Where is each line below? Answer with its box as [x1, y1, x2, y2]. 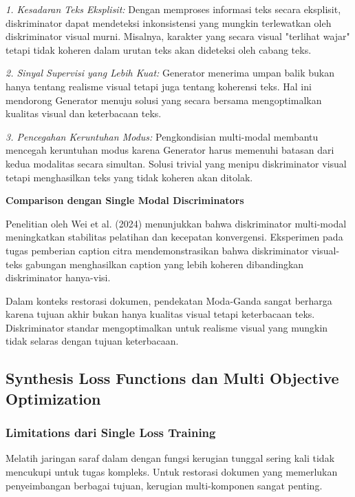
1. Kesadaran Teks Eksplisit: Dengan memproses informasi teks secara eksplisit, [6, 2, 341, 16]
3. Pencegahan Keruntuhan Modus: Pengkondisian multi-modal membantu [6, 129, 319, 143]
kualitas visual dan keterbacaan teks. [6, 106, 162, 121]
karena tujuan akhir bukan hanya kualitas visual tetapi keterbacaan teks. [6, 307, 315, 321]
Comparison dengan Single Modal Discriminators [6, 193, 244, 207]
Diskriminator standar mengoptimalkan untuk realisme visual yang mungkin [6, 320, 328, 334]
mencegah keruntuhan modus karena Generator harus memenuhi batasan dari [6, 143, 334, 157]
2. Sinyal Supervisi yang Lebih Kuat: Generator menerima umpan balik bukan [6, 65, 334, 80]
